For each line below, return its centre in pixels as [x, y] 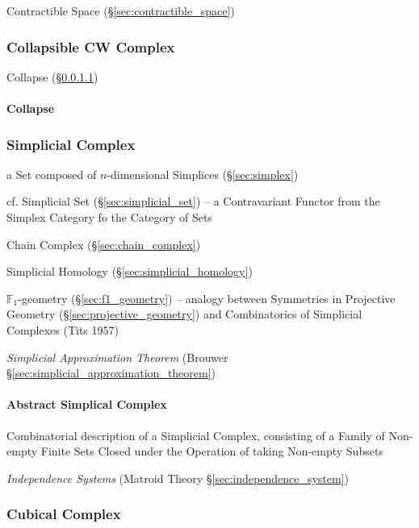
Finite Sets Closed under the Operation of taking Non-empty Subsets [212, 451]
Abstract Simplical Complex [87, 404]
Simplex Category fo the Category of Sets [109, 217]
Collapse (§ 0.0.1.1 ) [52, 76]
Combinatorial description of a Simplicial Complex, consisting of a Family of [196, 435]
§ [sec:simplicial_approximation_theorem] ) [111, 373]
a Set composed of [52, 174]
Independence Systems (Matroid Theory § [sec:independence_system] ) [178, 478]
